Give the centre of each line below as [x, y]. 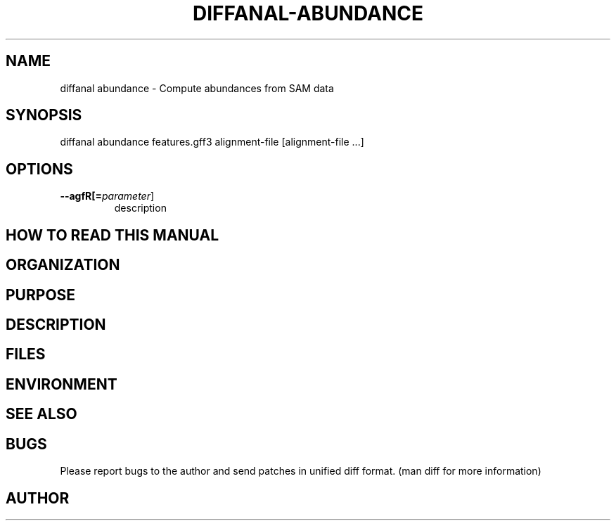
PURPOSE [41, 295]
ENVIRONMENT [62, 384]
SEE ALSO [41, 414]
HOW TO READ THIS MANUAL [113, 235]
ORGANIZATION [63, 265]
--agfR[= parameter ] [107, 196]
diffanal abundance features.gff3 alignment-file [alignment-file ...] [212, 142]
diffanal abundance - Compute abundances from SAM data [197, 88]
